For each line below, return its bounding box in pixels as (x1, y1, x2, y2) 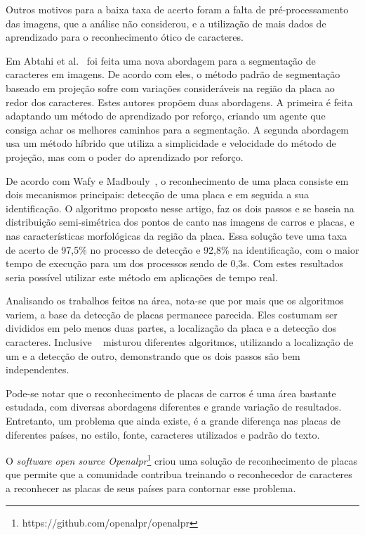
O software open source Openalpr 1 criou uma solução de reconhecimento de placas (6, 451, 358, 468)
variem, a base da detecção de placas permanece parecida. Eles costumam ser (6, 307, 338, 321)
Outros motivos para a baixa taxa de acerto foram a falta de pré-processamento (6, 2, 349, 16)
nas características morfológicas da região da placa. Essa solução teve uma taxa (6, 228, 347, 243)
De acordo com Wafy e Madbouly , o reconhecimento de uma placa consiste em (6, 173, 349, 188)
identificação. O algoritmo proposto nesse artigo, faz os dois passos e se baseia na (6, 200, 354, 215)
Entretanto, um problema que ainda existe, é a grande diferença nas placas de (6, 413, 340, 428)
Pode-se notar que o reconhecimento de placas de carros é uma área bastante (6, 385, 336, 400)
